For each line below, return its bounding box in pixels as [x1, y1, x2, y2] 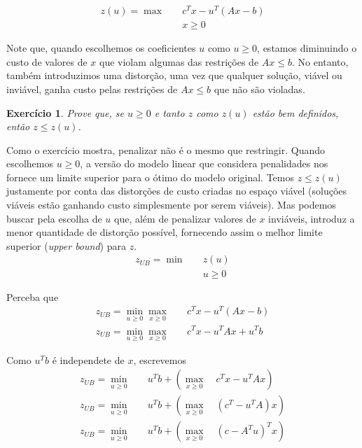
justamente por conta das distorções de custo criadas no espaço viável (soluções [6, 183, 347, 198]
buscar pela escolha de [6, 211, 102, 225]
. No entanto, [291, 54, 349, 69]
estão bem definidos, [252, 105, 339, 120]
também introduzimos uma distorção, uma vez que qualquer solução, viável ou [6, 68, 342, 83]
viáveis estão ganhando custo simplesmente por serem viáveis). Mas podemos [6, 197, 336, 212]
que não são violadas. [214, 81, 305, 96]
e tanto [154, 105, 185, 120]
